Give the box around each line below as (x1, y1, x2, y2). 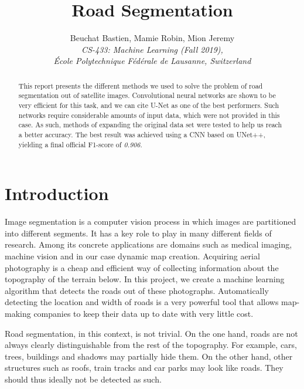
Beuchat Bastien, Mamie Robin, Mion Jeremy (70, 32, 235, 44)
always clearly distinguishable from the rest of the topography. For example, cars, (5, 339, 297, 351)
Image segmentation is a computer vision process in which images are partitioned (5, 215, 296, 228)
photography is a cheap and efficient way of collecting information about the (5, 261, 279, 273)
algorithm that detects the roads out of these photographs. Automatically (5, 284, 269, 296)
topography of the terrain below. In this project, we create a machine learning (5, 273, 285, 285)
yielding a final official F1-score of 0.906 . (18, 139, 142, 149)
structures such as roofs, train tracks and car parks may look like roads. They (5, 361, 283, 374)
